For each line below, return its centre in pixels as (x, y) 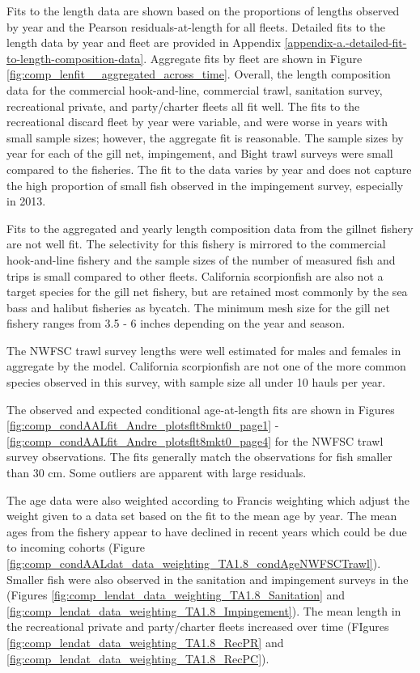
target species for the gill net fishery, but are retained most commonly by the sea (207, 292)
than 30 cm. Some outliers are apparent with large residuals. (157, 473)
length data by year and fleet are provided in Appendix (144, 42)
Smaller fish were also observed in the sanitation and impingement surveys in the (208, 579)
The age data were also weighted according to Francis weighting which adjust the (208, 499)
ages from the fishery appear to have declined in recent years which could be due (207, 531)
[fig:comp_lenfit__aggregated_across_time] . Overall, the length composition (199, 74)
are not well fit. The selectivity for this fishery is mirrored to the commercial (196, 244)
